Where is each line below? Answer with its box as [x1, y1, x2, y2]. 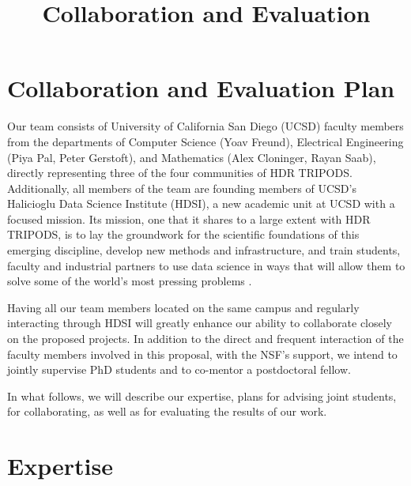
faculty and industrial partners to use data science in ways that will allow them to [7, 257, 405, 273]
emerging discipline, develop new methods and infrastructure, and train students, [7, 242, 401, 258]
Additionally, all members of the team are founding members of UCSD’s [7, 179, 356, 196]
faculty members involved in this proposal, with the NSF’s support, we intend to [7, 345, 398, 362]
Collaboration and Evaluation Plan [7, 72, 395, 104]
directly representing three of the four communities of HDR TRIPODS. [7, 164, 353, 181]
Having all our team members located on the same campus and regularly [7, 299, 360, 315]
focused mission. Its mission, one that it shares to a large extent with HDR [7, 210, 371, 227]
